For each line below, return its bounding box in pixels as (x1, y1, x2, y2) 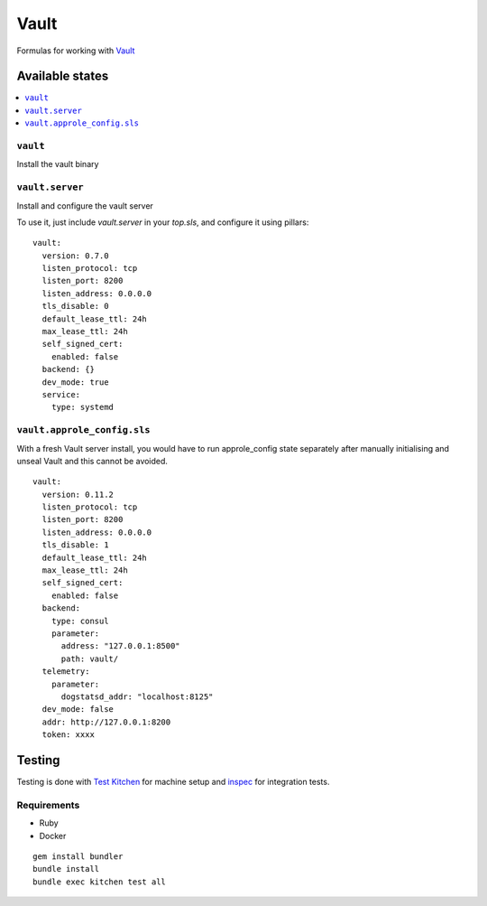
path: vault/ (60, 653, 119, 664)
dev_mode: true (41, 377, 109, 388)
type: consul (51, 615, 109, 626)
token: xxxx (41, 730, 95, 740)
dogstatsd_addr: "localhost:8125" (60, 691, 214, 702)
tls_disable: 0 (41, 301, 109, 312)
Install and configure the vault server (16, 200, 153, 211)
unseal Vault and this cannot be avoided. (16, 455, 169, 466)
